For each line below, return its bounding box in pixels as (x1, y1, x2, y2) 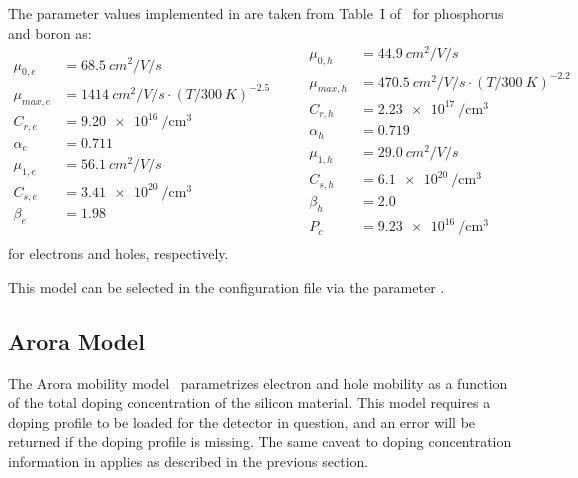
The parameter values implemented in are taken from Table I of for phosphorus (8, 3, 504, 23)
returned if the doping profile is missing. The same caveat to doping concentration (8, 431, 512, 452)
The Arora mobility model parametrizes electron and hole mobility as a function (8, 372, 508, 393)
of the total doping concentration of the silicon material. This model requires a (8, 392, 491, 413)
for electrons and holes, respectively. (8, 243, 229, 264)
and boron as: (8, 22, 92, 43)
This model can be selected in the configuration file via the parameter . (8, 276, 445, 297)
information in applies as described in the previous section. (8, 450, 369, 471)
